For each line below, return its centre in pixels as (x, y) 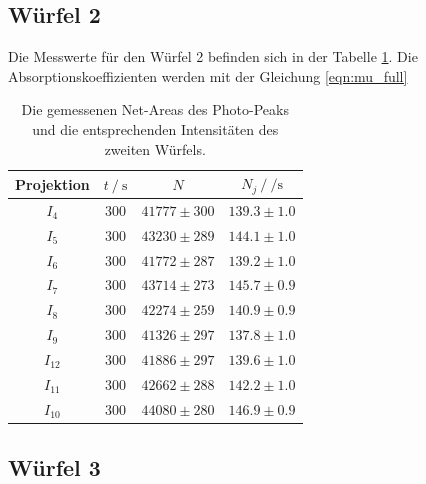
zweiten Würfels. (155, 148)
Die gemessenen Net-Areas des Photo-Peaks (155, 109)
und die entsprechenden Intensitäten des (155, 128)
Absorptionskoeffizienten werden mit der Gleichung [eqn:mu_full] (208, 75)
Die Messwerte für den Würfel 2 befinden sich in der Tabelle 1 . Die (213, 56)
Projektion (52, 183)
